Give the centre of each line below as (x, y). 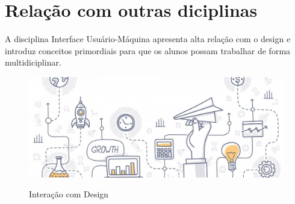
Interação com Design (69, 194)
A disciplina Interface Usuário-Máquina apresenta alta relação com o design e (148, 39)
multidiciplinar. (33, 62)
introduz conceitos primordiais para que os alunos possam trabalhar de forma (148, 50)
